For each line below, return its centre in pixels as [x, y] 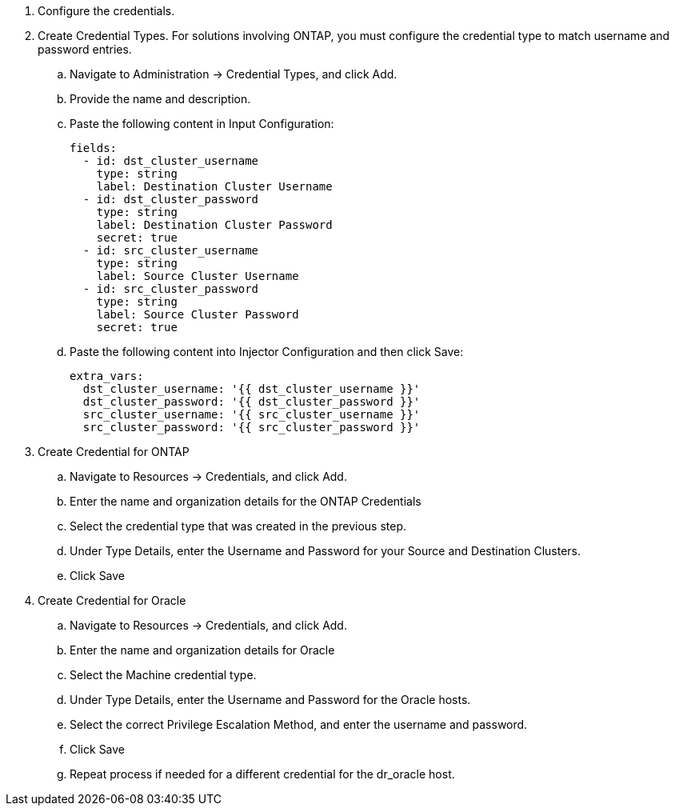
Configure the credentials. [106, 11]
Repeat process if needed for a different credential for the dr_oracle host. [262, 774]
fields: [94, 148]
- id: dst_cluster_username [171, 161]
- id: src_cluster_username [171, 250]
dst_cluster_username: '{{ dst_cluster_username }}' [252, 389]
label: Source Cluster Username [198, 276]
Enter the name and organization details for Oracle [202, 650]
